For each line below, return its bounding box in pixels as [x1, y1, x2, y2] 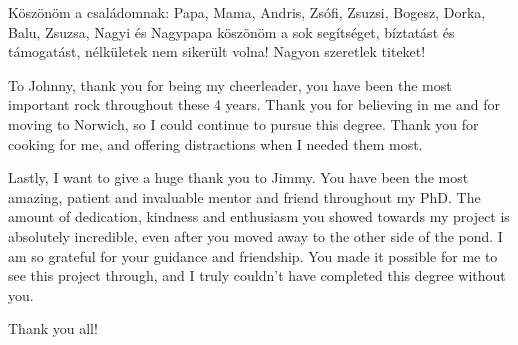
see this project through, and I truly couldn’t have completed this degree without [8, 265, 506, 286]
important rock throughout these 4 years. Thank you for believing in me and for [8, 94, 500, 115]
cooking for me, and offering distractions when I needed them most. [8, 133, 423, 154]
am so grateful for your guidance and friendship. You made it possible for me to [8, 245, 498, 266]
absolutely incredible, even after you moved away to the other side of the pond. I [8, 225, 503, 246]
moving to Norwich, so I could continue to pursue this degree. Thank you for [8, 113, 479, 134]
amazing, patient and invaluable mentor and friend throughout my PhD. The [8, 186, 481, 207]
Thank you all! [8, 318, 98, 339]
